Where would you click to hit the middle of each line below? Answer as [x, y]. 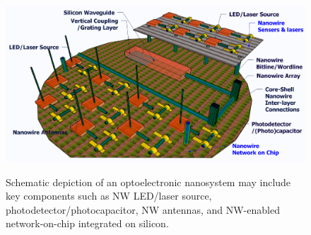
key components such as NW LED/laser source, [109, 196]
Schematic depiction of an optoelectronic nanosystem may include [148, 182]
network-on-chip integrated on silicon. [87, 223]
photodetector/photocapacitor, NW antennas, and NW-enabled [143, 209]
